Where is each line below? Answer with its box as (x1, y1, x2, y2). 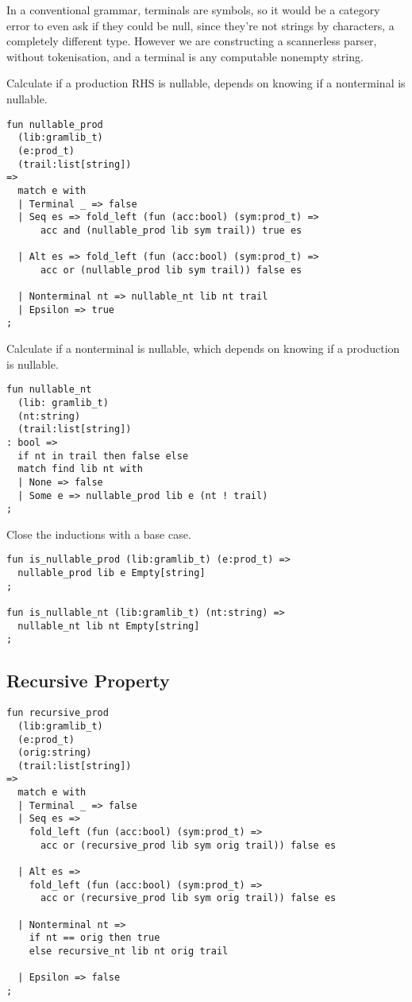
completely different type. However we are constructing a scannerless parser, (6, 33, 377, 49)
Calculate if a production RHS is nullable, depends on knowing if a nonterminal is (6, 75, 406, 91)
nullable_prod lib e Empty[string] (17, 567, 206, 579)
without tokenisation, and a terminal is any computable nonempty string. (6, 48, 364, 64)
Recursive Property (6, 668, 170, 693)
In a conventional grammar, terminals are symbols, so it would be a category (6, 2, 380, 17)
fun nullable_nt (6, 384, 92, 396)
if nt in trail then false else (17, 450, 189, 462)
